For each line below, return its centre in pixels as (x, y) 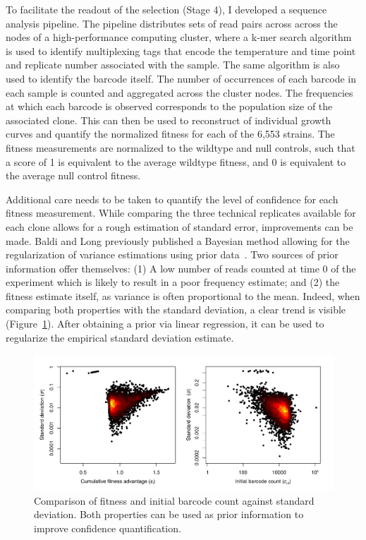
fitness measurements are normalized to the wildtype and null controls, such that (181, 147)
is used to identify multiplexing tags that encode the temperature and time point (181, 50)
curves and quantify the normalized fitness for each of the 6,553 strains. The (170, 134)
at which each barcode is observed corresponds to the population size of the (169, 106)
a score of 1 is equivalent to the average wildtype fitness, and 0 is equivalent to (176, 161)
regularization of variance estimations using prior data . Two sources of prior (172, 254)
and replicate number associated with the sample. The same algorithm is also (173, 65)
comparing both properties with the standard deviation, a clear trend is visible (176, 310)
